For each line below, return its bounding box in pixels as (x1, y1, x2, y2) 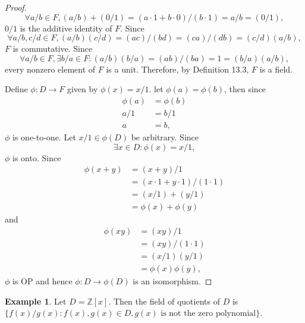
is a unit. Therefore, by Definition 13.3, (106, 62, 249, 75)
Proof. (5, 1, 27, 13)
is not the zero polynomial (161, 309, 256, 318)
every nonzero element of (5, 62, 96, 75)
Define (5, 83, 28, 95)
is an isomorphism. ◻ (133, 275, 212, 287)
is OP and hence (12, 275, 73, 287)
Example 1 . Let (5, 294, 67, 307)
